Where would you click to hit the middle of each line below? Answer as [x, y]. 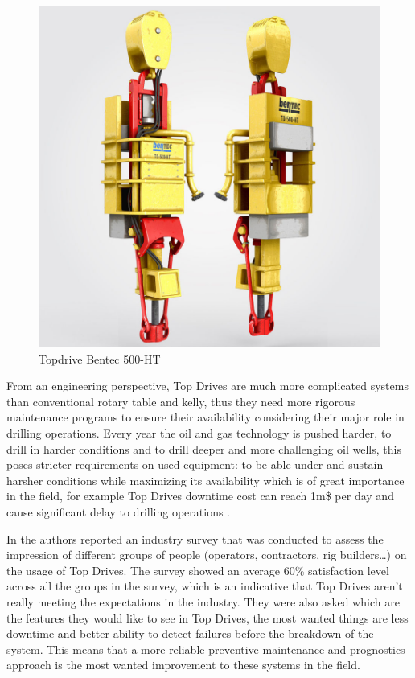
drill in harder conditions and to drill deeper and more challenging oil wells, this [204, 448]
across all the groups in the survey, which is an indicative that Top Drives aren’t [205, 586]
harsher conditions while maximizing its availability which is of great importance [205, 480]
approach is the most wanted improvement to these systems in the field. [183, 665]
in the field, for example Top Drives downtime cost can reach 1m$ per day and [200, 496]
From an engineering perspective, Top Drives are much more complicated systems [207, 386]
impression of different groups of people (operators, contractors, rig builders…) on [207, 555]
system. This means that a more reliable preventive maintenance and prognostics [206, 649]
